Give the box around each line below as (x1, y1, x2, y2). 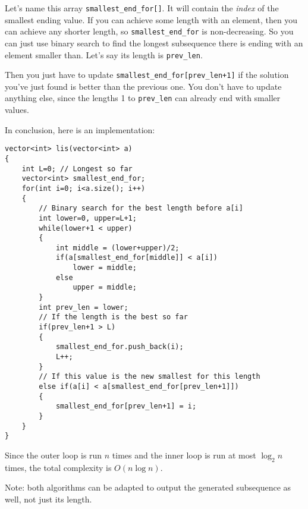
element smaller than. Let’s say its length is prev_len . (5, 48, 203, 61)
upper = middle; (73, 283, 137, 292)
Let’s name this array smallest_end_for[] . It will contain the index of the (5, 2, 279, 14)
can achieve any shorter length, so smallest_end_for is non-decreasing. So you (5, 25, 294, 37)
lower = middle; (73, 263, 137, 272)
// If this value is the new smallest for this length (39, 372, 260, 381)
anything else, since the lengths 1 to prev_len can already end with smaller (5, 92, 281, 104)
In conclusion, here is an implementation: (5, 123, 155, 136)
